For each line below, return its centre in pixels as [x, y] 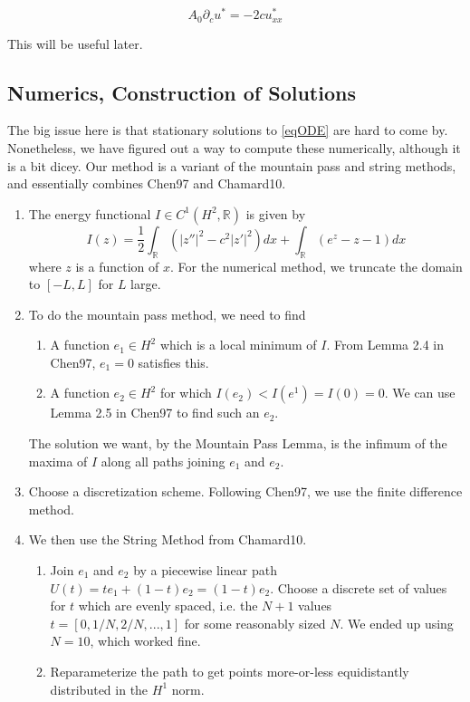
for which [186, 393]
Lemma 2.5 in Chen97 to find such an [155, 413]
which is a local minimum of [238, 345]
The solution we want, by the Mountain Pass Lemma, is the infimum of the [238, 443]
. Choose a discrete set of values [359, 587]
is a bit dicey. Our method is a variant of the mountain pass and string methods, [232, 165]
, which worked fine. [145, 641]
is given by [276, 213]
